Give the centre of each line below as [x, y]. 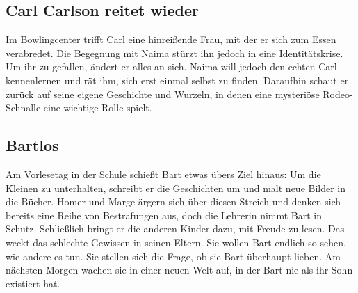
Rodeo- [338, 94]
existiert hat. [33, 283]
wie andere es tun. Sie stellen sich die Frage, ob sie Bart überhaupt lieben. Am [173, 256]
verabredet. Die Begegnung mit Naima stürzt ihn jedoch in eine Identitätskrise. [174, 53]
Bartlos [32, 145]
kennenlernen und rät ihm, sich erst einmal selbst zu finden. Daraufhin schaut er [177, 80]
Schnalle [23, 108]
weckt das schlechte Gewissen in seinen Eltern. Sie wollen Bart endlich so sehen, [176, 242]
